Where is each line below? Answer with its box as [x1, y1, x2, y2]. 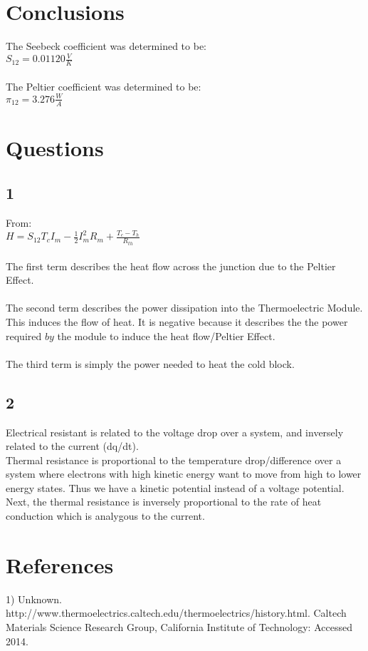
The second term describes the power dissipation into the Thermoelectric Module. [6, 300, 363, 315]
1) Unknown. [6, 591, 62, 606]
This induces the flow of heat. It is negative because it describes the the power [6, 314, 348, 329]
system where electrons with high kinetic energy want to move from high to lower [6, 466, 362, 481]
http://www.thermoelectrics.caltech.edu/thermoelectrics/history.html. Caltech [6, 605, 347, 620]
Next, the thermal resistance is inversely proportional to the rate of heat [6, 494, 322, 509]
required [6, 328, 42, 343]
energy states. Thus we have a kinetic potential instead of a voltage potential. [6, 480, 345, 495]
